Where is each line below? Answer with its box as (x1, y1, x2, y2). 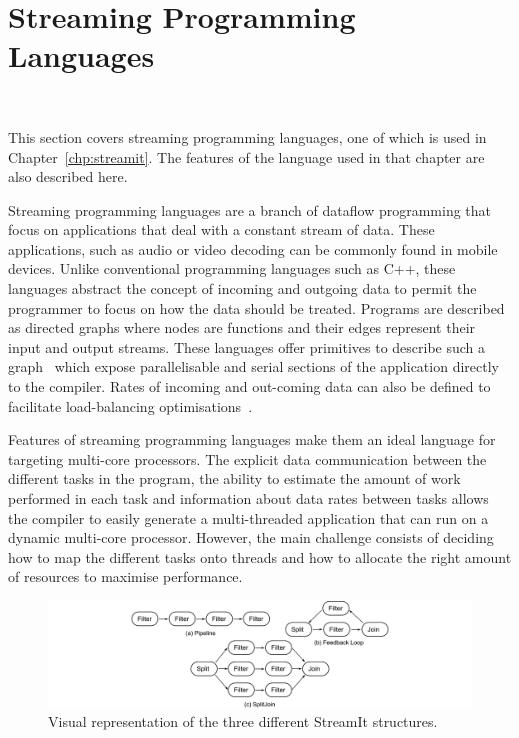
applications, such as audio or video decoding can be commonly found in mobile (8, 238, 498, 259)
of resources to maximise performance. (8, 566, 243, 587)
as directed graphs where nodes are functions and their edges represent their (8, 317, 476, 338)
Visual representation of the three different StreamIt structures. (48, 711, 438, 732)
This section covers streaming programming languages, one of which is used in (8, 126, 487, 147)
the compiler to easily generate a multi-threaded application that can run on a (8, 507, 489, 528)
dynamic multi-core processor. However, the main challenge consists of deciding (8, 527, 494, 548)
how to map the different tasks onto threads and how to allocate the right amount (8, 546, 512, 567)
